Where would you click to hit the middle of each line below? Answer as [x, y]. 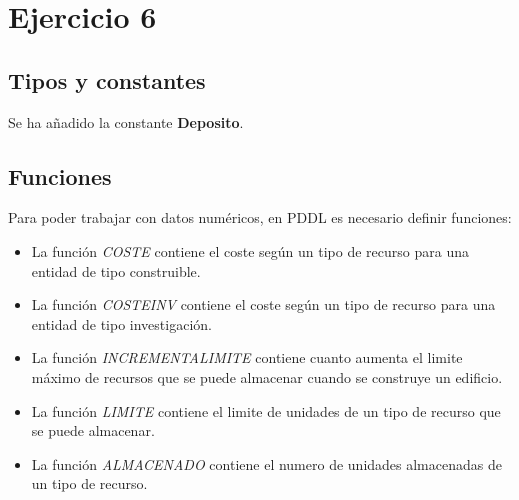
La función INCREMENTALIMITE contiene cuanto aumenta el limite [247, 357]
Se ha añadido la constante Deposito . [126, 121]
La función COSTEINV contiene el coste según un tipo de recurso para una [263, 304]
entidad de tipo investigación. [121, 323]
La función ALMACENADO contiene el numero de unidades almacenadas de [266, 463]
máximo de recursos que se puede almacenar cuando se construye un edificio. [267, 376]
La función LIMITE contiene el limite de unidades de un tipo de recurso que [266, 410]
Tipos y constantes [107, 79]
